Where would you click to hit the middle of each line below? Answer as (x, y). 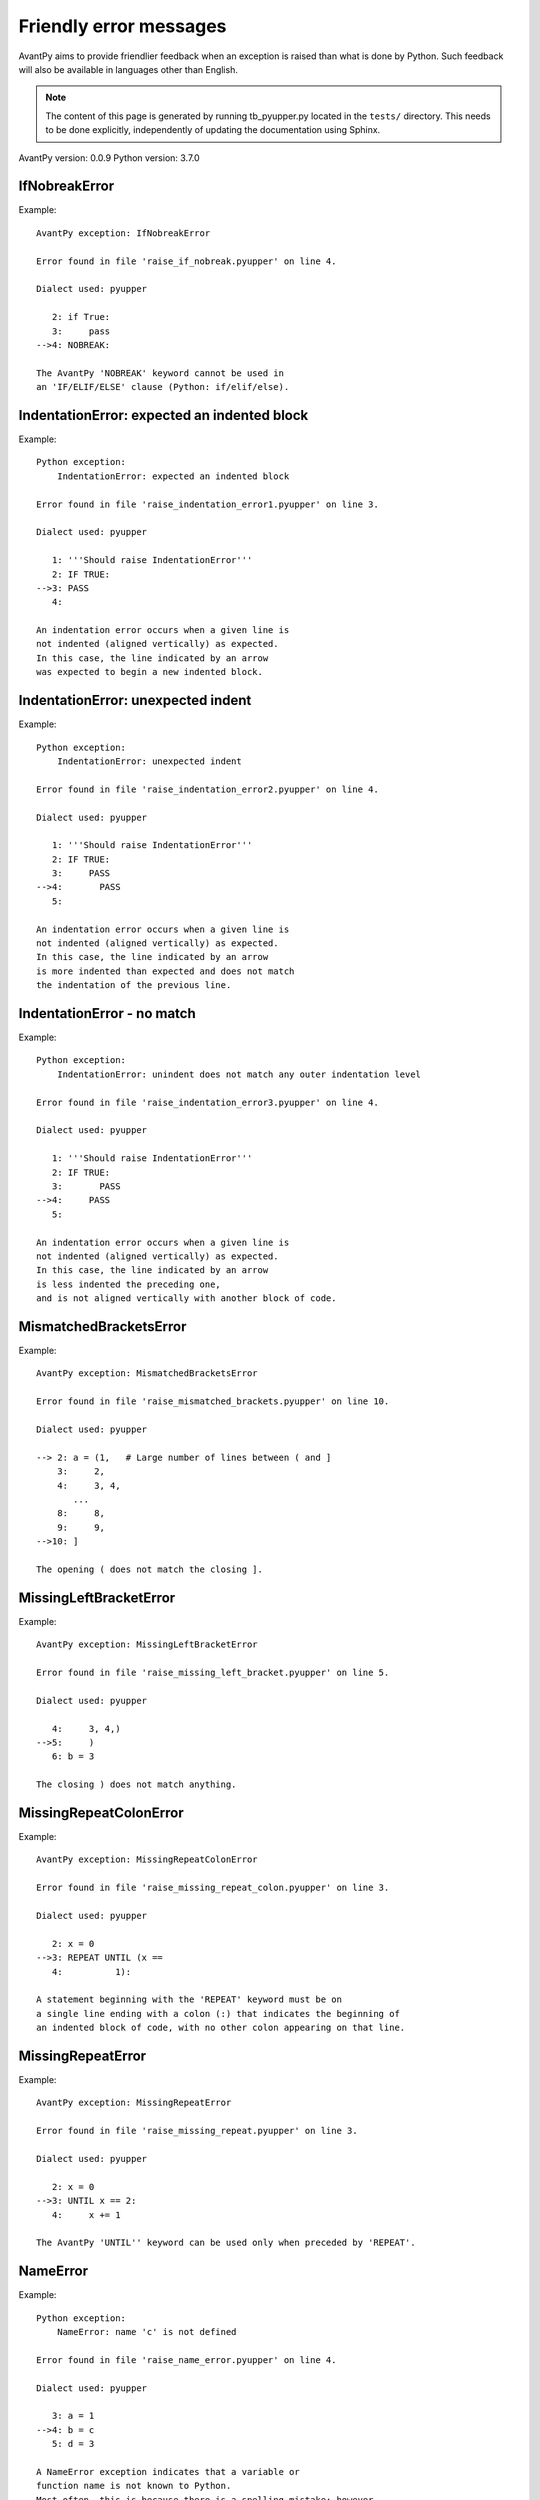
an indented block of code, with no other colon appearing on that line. (221, 2028)
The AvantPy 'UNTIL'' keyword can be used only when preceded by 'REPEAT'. (226, 2243)
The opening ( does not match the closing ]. (150, 1569)
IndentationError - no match (107, 1013)
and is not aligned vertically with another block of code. (186, 1298)
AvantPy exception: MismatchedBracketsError (147, 1373)
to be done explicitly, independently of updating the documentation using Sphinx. (213, 130)
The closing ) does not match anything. (136, 1784)
